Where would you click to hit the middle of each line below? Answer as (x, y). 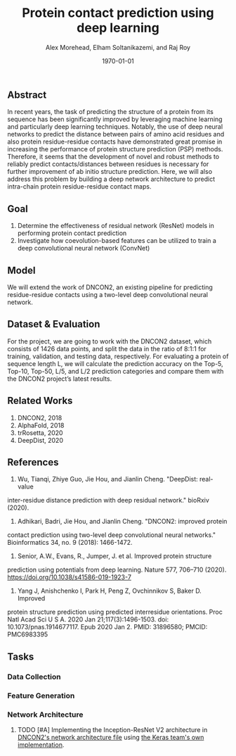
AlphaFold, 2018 (41, 425)
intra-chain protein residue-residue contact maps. (79, 187)
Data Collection (34, 676)
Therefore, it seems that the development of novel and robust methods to (113, 157)
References (33, 462)
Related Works (40, 401)
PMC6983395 (28, 634)
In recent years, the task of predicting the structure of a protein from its (111, 112)
